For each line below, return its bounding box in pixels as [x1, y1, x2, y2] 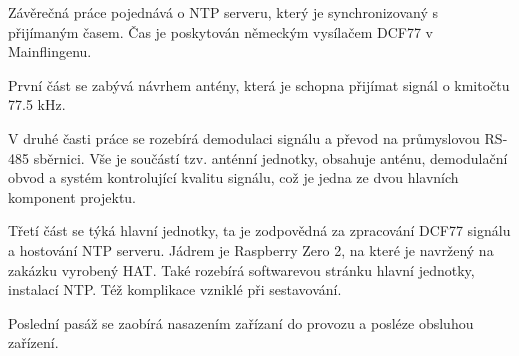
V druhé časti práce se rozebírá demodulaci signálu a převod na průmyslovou [8, 127, 480, 148]
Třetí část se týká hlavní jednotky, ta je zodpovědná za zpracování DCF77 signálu [8, 220, 511, 241]
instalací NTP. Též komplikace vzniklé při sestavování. [8, 279, 342, 300]
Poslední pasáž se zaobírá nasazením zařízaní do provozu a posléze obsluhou [8, 312, 474, 333]
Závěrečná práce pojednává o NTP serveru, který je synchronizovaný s [8, 2, 438, 22]
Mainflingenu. [8, 41, 92, 62]
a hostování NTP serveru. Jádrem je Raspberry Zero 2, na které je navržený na [8, 239, 494, 260]
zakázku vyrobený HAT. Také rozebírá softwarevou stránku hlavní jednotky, [8, 259, 475, 280]
